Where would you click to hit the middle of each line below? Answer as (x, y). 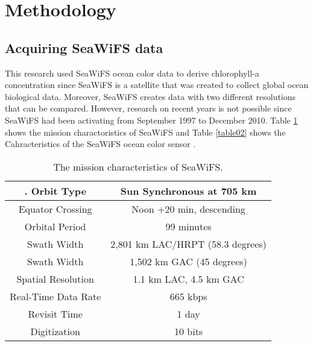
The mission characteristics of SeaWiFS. (138, 166)
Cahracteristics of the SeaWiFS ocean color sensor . (100, 144)
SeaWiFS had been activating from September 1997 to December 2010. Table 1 (151, 120)
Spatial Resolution (55, 278)
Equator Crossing (55, 209)
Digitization (55, 331)
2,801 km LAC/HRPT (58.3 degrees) (188, 244)
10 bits (188, 331)
